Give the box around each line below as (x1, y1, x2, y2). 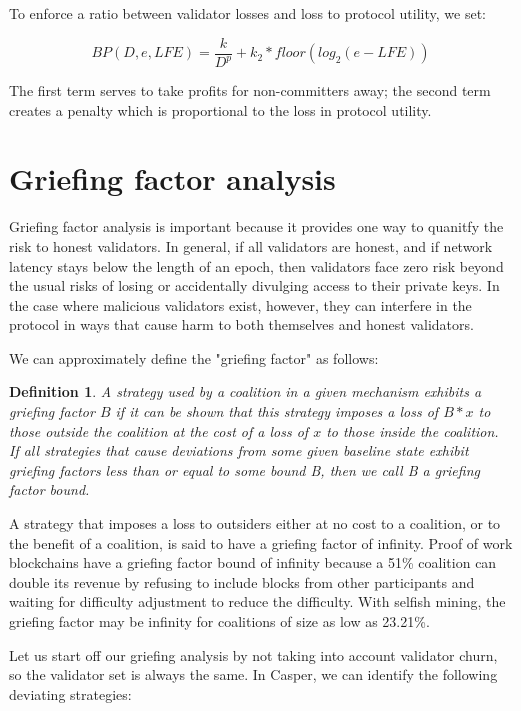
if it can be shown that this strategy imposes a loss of (115, 401, 439, 422)
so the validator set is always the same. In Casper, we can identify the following (9, 664, 498, 685)
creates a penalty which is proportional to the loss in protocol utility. (9, 99, 432, 120)
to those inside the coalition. (326, 420, 499, 441)
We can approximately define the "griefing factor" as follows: (9, 347, 379, 368)
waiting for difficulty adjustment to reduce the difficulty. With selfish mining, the (9, 591, 506, 612)
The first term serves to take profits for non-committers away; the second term (9, 80, 491, 100)
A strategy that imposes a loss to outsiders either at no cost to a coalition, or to (9, 513, 501, 534)
